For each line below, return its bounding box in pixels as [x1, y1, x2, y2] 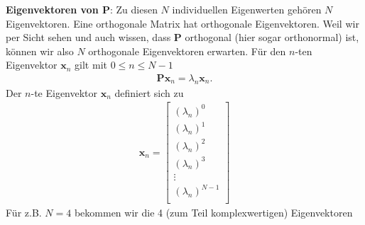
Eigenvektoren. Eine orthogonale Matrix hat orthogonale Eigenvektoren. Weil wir [6, 16, 359, 30]
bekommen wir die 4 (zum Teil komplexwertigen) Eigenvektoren [74, 205, 353, 220]
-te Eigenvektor [31, 85, 98, 100]
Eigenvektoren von [6, 2, 99, 16]
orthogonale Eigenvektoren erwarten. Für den [88, 43, 286, 58]
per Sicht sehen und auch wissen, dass [6, 30, 171, 45]
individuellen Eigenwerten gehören [172, 2, 322, 16]
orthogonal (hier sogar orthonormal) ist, [185, 30, 359, 45]
